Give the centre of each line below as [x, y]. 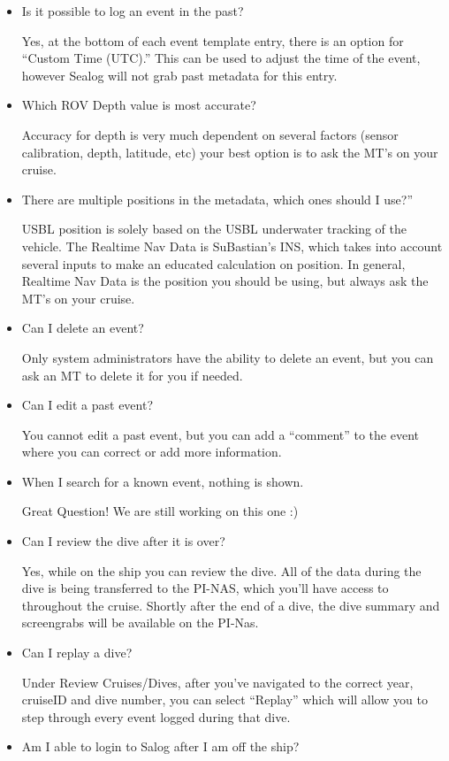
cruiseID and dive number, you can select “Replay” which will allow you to [224, 700]
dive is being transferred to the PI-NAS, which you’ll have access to [205, 588]
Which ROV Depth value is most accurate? [139, 105]
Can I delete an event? [83, 328]
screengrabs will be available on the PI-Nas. [140, 623]
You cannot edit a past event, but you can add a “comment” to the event [220, 434]
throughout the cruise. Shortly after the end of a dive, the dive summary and [231, 605]
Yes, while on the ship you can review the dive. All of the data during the [221, 570]
